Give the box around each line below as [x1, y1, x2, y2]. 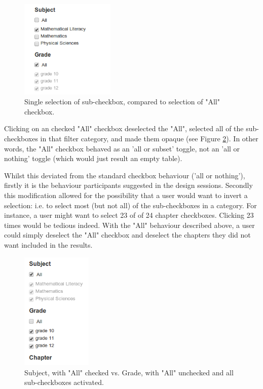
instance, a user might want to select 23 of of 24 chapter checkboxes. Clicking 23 [4, 210, 254, 220]
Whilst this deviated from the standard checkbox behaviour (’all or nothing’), [4, 170, 245, 180]
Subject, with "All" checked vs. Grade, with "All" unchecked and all [24, 367, 234, 377]
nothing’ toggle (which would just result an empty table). [4, 153, 182, 164]
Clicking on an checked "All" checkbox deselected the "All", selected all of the [4, 123, 244, 134]
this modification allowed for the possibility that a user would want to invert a [4, 189, 248, 200]
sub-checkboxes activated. [24, 377, 104, 387]
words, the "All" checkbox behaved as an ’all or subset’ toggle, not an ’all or [4, 143, 240, 153]
